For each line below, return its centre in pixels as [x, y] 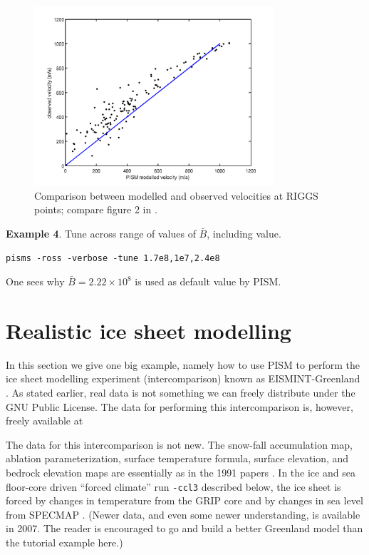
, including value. [244, 233]
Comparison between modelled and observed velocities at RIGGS [176, 195]
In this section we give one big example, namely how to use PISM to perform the [183, 364]
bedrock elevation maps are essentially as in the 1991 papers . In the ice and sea [181, 472]
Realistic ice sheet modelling [149, 330]
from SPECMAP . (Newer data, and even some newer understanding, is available [183, 514]
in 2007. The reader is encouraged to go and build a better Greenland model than [184, 528]
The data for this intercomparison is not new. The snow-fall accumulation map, [179, 444]
